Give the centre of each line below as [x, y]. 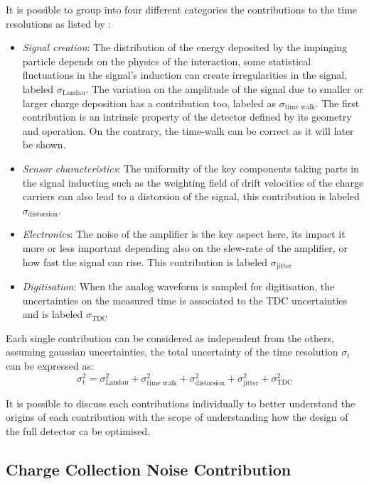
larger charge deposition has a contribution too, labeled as [149, 103]
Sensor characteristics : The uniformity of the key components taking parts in [191, 168]
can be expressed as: [50, 365]
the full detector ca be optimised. [78, 430]
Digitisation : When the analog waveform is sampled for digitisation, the [178, 286]
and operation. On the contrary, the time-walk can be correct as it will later [188, 130]
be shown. [44, 144]
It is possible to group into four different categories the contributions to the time [182, 9]
